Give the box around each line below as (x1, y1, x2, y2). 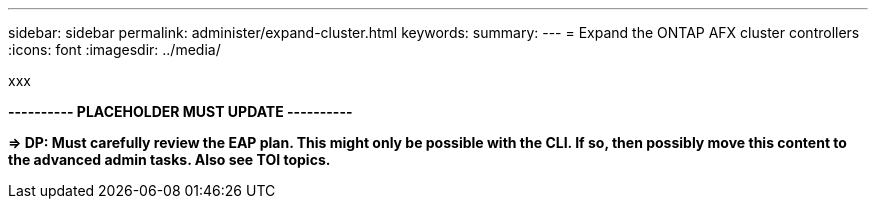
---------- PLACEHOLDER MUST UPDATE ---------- (8, 103, 353, 120)
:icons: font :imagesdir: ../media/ (8, 41, 221, 58)
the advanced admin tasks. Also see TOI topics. (8, 151, 331, 168)
